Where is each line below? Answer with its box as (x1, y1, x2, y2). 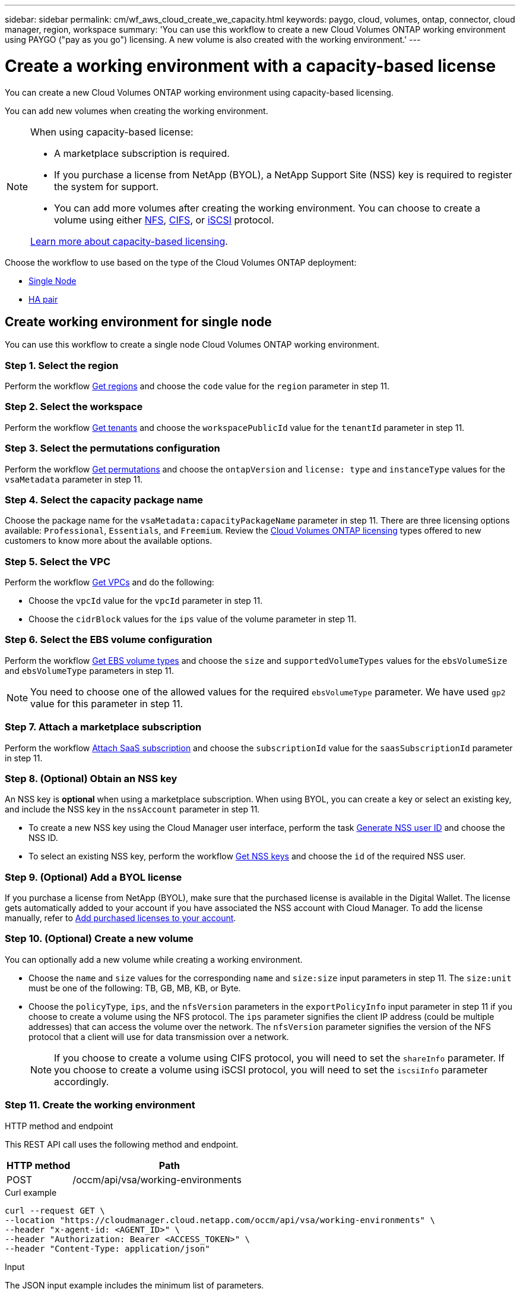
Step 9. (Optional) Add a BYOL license (5, 871, 182, 883)
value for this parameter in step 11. (30, 697, 183, 710)
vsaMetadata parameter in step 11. (5, 474, 143, 484)
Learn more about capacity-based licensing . (30, 235, 228, 247)
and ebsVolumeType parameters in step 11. (5, 665, 175, 676)
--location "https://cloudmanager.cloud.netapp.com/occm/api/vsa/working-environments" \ (5, 1215, 435, 1225)
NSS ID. (28, 833, 58, 843)
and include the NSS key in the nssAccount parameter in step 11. (5, 804, 260, 815)
